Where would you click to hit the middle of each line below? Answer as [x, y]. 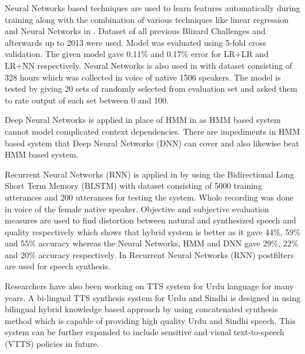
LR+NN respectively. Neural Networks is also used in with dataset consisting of [149, 65]
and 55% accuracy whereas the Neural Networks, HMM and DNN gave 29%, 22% [152, 243]
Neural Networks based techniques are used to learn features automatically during [152, 8]
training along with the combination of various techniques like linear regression [147, 19]
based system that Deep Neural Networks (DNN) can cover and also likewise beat [152, 143]
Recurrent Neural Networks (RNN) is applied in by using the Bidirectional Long [150, 174]
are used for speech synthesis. [58, 266]
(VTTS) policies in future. [52, 344]
